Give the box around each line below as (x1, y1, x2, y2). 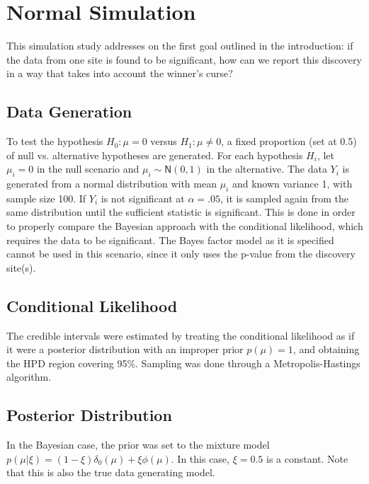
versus (150, 134, 177, 149)
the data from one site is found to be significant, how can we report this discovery (6, 52, 362, 67)
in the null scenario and (36, 161, 140, 176)
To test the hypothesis (6, 134, 103, 149)
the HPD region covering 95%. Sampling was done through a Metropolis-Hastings (6, 355, 361, 370)
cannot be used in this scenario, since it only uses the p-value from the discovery (6, 246, 356, 261)
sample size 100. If (6, 190, 86, 205)
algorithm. (6, 369, 52, 384)
